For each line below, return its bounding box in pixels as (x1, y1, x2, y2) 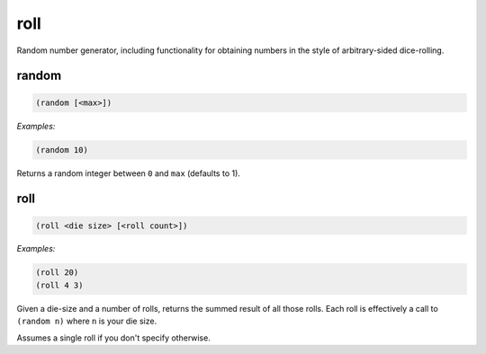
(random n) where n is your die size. (16, 315, 157, 327)
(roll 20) (35, 268, 79, 278)
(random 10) (35, 145, 89, 155)
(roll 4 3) (35, 279, 84, 290)
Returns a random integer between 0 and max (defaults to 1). (16, 167, 240, 179)
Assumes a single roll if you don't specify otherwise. (16, 332, 211, 343)
